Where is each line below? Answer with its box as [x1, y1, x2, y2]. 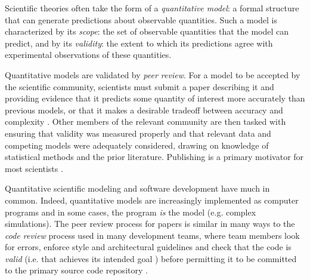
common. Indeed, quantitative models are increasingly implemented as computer [5, 193, 299, 206]
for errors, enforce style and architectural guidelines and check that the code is [5, 241, 292, 253]
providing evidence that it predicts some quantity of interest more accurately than [5, 92, 305, 104]
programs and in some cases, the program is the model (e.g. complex [5, 205, 256, 218]
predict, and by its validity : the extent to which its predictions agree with [5, 36, 273, 49]
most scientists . [5, 162, 63, 174]
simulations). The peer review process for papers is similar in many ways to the [5, 217, 295, 230]
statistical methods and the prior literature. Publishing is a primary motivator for [5, 150, 304, 163]
